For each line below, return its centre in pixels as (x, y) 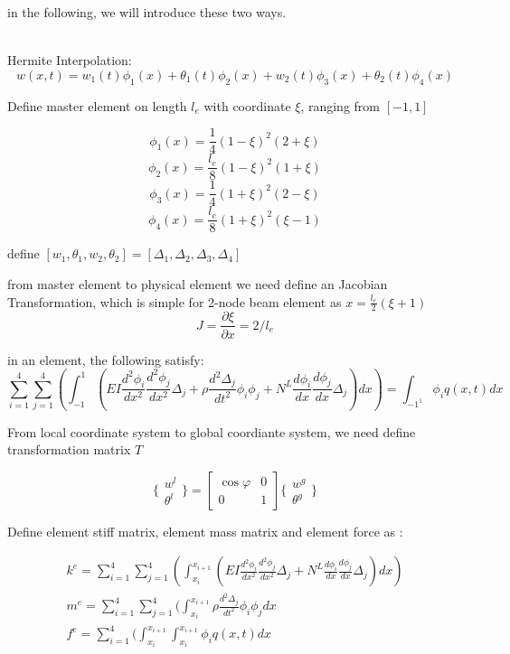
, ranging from (340, 105)
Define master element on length (97, 105)
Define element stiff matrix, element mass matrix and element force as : (205, 531)
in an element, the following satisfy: (106, 359)
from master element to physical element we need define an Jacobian (198, 284)
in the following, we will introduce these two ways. (147, 12)
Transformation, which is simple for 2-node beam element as (175, 301)
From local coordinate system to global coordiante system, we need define (212, 431)
